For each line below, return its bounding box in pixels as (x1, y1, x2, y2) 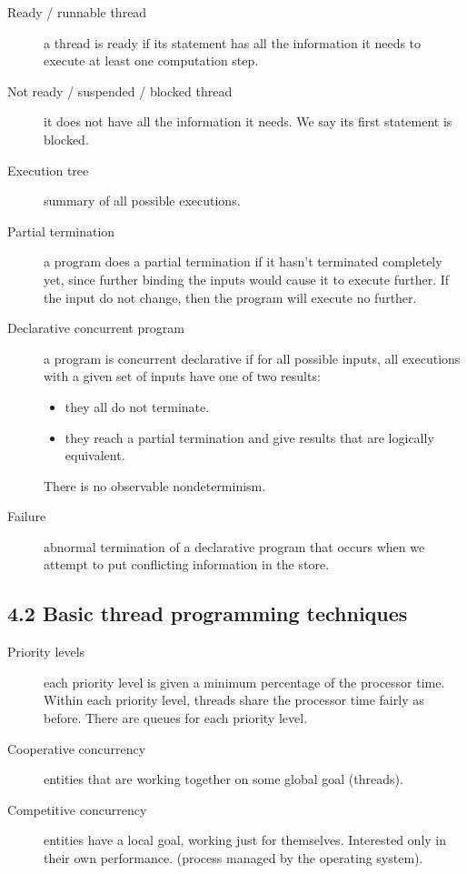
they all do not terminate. (65, 397, 210, 416)
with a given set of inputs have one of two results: (44, 367, 321, 386)
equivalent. (65, 446, 125, 465)
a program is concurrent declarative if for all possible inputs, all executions (44, 348, 461, 367)
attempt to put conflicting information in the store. (44, 555, 330, 574)
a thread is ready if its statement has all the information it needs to (44, 33, 422, 52)
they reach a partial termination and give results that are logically (65, 427, 434, 447)
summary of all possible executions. (44, 191, 241, 210)
